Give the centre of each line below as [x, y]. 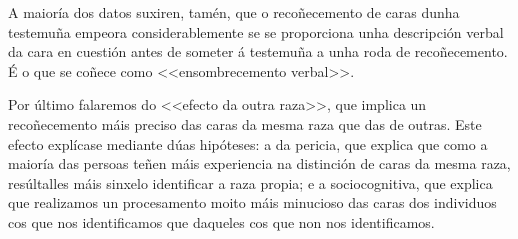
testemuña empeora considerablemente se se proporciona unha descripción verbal [256, 31]
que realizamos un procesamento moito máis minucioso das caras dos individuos [252, 202]
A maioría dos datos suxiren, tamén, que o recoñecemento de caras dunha [234, 12]
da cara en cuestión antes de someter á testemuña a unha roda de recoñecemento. [258, 51]
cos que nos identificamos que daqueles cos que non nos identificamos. [221, 221]
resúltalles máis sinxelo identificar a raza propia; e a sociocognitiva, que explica [250, 182]
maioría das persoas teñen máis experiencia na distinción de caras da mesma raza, [259, 163]
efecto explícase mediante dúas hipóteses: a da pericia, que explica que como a [248, 143]
